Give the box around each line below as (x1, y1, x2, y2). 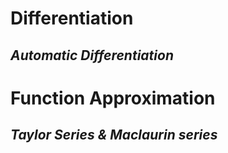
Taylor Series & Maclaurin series (10, 127, 218, 144)
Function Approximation (10, 87, 216, 109)
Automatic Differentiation (10, 47, 174, 64)
